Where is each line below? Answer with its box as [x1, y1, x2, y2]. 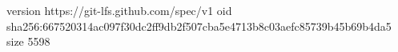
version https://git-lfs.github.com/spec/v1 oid [6, 2, 232, 18]
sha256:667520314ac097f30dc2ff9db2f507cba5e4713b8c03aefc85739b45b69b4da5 [6, 17, 392, 34]
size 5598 [6, 33, 50, 50]
